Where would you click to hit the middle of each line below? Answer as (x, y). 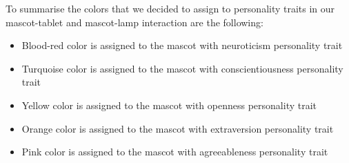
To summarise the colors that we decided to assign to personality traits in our (170, 8)
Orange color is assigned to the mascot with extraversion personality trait (178, 128)
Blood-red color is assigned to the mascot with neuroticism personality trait (182, 45)
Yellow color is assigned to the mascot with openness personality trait (169, 105)
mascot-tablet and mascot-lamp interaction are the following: (134, 22)
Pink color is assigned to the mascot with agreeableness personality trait (175, 152)
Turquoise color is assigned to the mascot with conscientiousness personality (182, 68)
